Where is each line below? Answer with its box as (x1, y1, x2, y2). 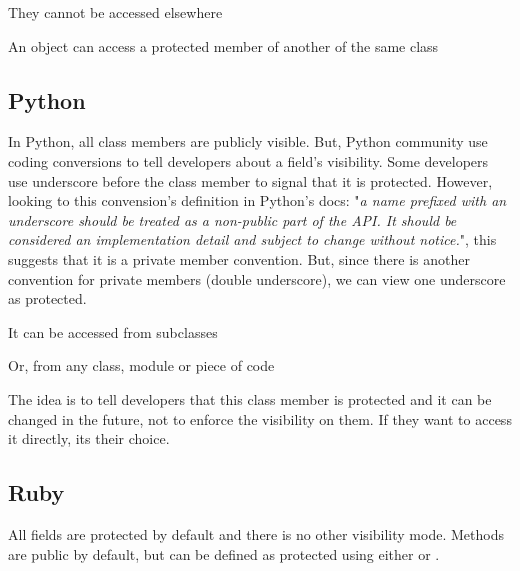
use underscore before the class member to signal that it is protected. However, (8, 170, 493, 191)
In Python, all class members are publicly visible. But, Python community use (8, 131, 488, 152)
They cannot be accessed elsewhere (8, 2, 223, 22)
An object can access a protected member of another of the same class (8, 35, 439, 56)
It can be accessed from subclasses (8, 321, 218, 342)
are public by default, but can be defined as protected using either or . (8, 543, 440, 564)
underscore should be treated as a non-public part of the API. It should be (8, 209, 457, 230)
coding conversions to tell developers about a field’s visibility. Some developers (8, 150, 489, 171)
